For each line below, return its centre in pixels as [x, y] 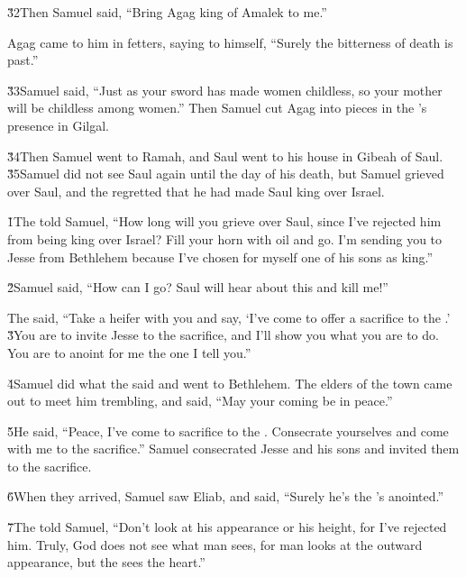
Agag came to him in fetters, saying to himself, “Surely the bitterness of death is [230, 42]
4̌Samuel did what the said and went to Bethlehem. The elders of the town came [230, 383]
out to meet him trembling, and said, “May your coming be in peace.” [200, 401]
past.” [23, 60]
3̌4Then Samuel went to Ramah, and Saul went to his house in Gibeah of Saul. [225, 156]
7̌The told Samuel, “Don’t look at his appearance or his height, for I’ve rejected [227, 527]
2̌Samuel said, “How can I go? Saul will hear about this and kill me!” [198, 287]
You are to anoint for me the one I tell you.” [129, 352]
